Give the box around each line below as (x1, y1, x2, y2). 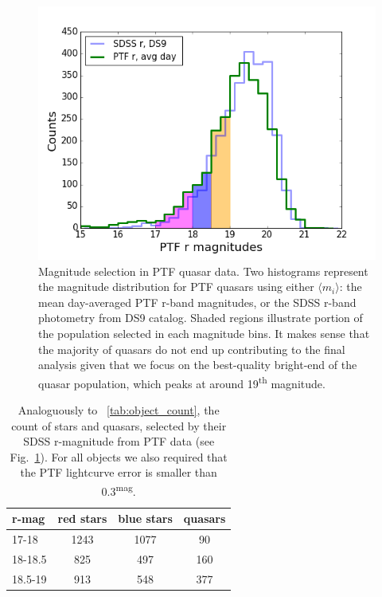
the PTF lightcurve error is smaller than (20, 464, 217, 481)
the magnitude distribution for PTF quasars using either (38, 278, 314, 295)
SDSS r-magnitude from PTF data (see (23, 433, 215, 450)
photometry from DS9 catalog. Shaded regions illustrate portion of (38, 309, 363, 326)
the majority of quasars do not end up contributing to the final (38, 340, 345, 357)
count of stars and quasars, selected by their (11, 417, 227, 434)
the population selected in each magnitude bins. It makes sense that (38, 324, 370, 341)
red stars (57, 510, 107, 527)
